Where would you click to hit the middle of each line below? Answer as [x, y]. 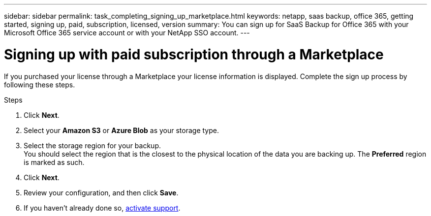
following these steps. [40, 84]
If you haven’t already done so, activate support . [102, 208]
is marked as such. [54, 162]
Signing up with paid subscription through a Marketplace [194, 54]
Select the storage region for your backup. [92, 145]
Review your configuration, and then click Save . [101, 192]
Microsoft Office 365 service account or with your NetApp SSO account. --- [127, 33]
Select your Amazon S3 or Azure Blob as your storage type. [121, 130]
